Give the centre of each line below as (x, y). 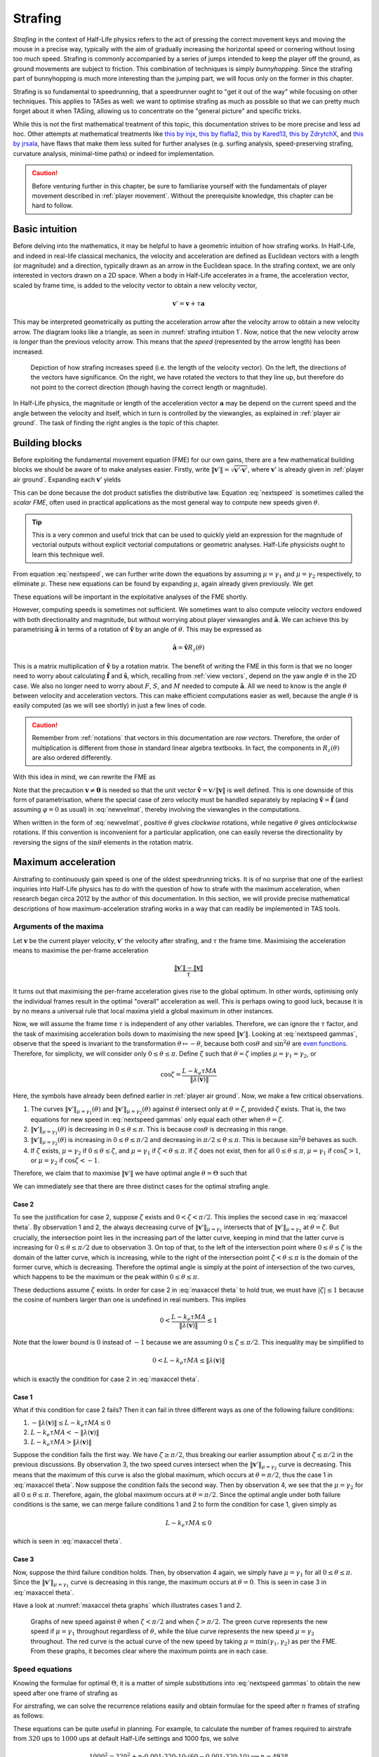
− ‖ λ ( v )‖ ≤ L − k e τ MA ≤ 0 (72, 1424)
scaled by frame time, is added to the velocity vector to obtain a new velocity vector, (135, 285)
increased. (28, 351)
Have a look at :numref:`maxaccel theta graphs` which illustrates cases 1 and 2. (127, 1605)
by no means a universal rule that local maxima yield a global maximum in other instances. (143, 1011)
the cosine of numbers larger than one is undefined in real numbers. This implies (129, 1299)
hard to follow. (53, 206)
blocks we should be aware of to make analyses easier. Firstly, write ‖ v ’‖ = (121, 469)
